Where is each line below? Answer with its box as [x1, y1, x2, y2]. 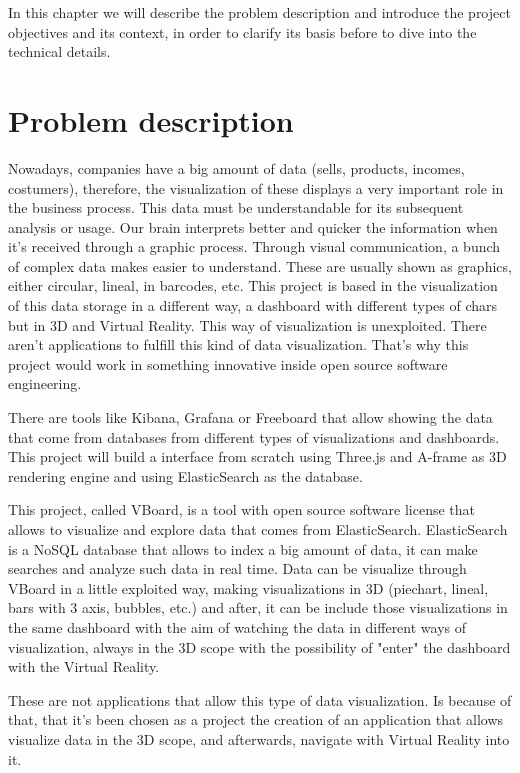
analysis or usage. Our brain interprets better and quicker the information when [8, 216, 498, 237]
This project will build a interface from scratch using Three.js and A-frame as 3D [8, 446, 507, 467]
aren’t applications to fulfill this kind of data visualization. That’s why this [8, 334, 469, 355]
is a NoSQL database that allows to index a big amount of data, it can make [8, 538, 478, 559]
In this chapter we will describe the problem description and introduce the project [8, 2, 511, 22]
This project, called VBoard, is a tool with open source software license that [8, 499, 475, 520]
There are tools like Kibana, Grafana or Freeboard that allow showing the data [8, 407, 493, 428]
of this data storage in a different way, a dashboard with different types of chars [8, 295, 498, 316]
